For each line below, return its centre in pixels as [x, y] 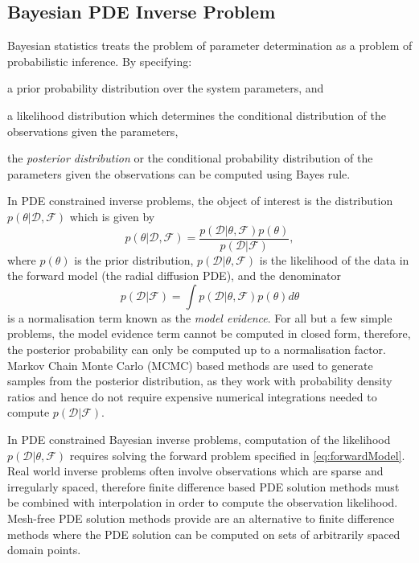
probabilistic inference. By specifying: [100, 61]
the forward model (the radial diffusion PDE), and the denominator [175, 275]
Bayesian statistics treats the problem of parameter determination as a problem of [210, 45]
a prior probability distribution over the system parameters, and [166, 88]
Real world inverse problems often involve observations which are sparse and [195, 471]
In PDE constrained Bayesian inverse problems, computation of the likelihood [199, 439]
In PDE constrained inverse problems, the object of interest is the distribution [200, 201]
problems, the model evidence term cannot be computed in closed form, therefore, [209, 333]
